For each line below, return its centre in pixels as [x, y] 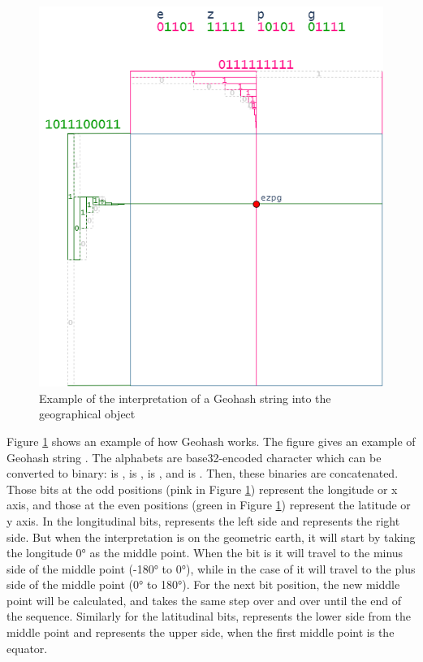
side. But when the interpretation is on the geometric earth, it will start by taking [211, 537]
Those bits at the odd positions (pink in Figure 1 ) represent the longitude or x [202, 489]
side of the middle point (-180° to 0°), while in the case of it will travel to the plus [211, 568]
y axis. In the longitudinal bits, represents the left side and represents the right [203, 520]
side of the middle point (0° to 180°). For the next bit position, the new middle [203, 584]
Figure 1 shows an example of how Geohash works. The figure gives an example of [211, 441]
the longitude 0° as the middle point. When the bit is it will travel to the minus [205, 553]
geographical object [87, 414]
